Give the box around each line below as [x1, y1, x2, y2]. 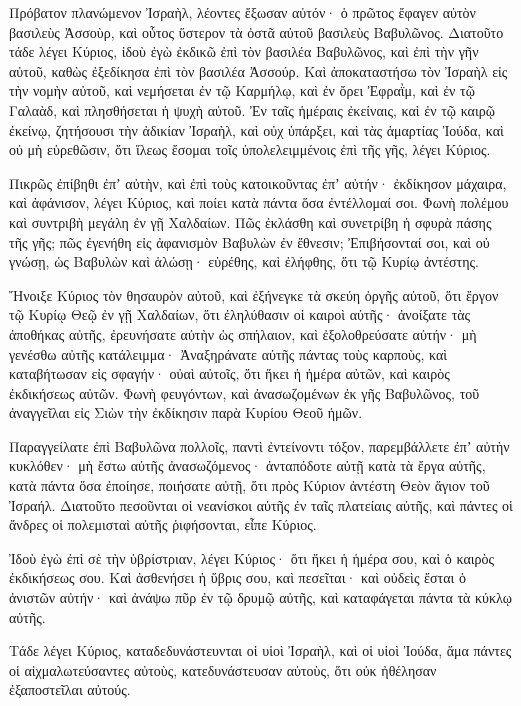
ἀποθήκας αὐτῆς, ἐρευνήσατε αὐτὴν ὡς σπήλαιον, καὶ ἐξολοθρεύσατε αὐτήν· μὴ [9, 323, 477, 344]
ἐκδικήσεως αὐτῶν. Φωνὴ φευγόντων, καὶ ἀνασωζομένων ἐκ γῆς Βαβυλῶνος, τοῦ [9, 382, 480, 403]
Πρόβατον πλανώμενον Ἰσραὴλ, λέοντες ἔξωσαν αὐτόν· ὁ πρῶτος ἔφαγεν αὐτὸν [9, 2, 476, 22]
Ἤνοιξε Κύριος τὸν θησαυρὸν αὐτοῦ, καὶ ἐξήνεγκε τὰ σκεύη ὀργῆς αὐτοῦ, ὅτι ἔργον [9, 284, 499, 305]
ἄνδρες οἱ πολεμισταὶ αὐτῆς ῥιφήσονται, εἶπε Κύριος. [9, 514, 317, 535]
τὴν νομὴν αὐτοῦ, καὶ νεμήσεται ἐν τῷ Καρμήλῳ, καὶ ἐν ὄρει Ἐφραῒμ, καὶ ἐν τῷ [9, 80, 475, 101]
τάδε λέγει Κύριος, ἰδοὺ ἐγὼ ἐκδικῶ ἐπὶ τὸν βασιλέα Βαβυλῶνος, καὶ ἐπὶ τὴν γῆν [9, 41, 479, 62]
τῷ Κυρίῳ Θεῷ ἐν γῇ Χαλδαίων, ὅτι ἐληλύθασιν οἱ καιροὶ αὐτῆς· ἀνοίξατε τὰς [9, 304, 471, 325]
